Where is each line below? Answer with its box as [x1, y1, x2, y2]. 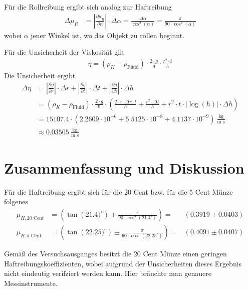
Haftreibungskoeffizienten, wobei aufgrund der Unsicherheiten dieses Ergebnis [4, 258, 242, 268]
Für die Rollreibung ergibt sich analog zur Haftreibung [4, 2, 172, 12]
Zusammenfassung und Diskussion [4, 157, 244, 178]
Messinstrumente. [4, 277, 58, 288]
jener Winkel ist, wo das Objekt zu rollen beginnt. [31, 30, 184, 40]
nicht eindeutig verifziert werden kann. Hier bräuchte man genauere [4, 268, 212, 278]
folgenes [4, 196, 28, 207]
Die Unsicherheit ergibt [4, 70, 76, 80]
